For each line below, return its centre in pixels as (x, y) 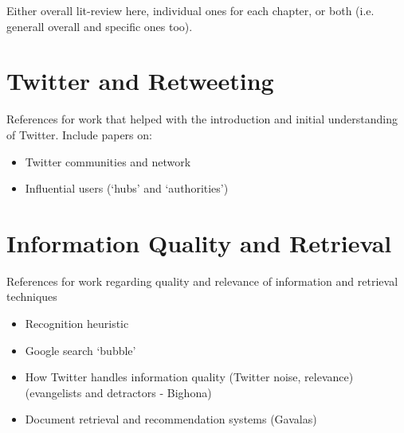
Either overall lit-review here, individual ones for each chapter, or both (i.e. (190, 10)
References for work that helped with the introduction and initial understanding (202, 119)
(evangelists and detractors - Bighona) (118, 392)
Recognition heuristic (77, 323)
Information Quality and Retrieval (199, 242)
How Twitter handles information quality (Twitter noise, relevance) (189, 377)
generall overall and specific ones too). (100, 26)
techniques (32, 296)
